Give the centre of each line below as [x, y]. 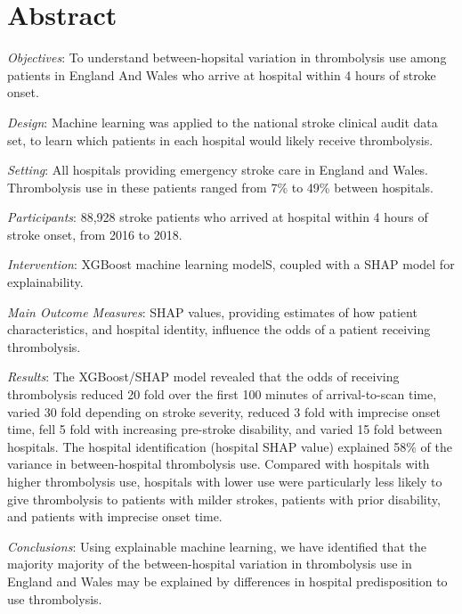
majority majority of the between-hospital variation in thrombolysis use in [210, 564]
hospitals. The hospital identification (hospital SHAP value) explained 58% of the [230, 446]
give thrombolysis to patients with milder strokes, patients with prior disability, [224, 499]
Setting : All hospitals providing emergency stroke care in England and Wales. [218, 170]
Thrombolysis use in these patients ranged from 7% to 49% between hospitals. [220, 187]
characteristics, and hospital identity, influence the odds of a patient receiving [219, 329]
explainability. [45, 282]
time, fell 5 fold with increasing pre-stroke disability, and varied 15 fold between [225, 429]
